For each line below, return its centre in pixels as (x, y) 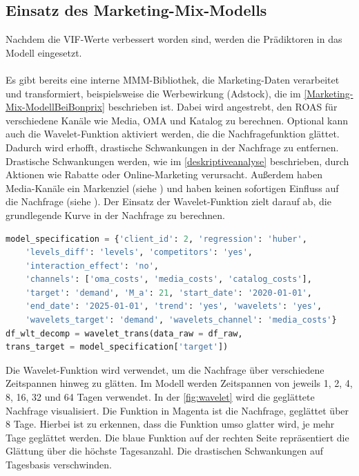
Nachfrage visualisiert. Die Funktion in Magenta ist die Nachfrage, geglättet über (177, 410)
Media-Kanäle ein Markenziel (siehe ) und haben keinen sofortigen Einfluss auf (172, 188)
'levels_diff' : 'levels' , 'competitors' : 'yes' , (139, 253)
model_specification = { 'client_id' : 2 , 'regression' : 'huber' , (156, 239)
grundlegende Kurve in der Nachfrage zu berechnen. (115, 215)
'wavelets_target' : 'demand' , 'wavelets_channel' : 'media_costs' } (181, 320)
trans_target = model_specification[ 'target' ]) (117, 347)
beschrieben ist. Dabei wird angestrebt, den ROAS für (223, 107)
